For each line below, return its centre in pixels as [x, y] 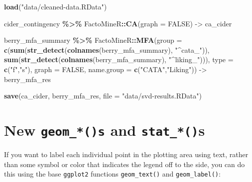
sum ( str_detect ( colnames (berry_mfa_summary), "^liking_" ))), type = [119, 59]
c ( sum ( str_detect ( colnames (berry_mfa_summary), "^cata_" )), [107, 49]
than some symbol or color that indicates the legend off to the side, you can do [125, 164]
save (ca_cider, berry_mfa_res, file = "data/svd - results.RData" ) [103, 96]
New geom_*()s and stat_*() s [105, 130]
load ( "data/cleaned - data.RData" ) [56, 6]
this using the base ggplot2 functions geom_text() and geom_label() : [112, 174]
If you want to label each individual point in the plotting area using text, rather [126, 154]
